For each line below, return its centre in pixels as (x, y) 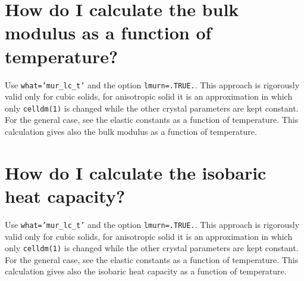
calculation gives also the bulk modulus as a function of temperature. (131, 131)
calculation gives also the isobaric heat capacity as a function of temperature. (146, 271)
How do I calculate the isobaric (136, 172)
